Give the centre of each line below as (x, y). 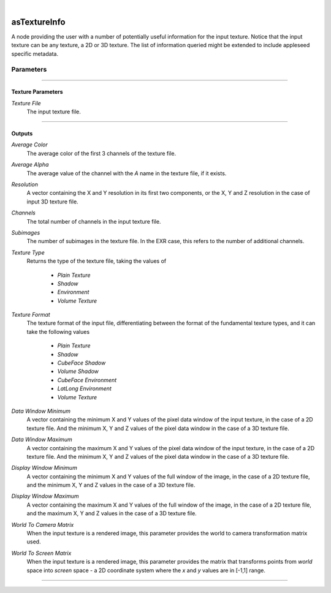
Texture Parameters (37, 92)
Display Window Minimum (44, 468)
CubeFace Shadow (82, 363)
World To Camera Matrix (43, 524)
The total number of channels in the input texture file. (94, 221)
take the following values (58, 331)
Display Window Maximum (45, 496)
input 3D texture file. (53, 202)
